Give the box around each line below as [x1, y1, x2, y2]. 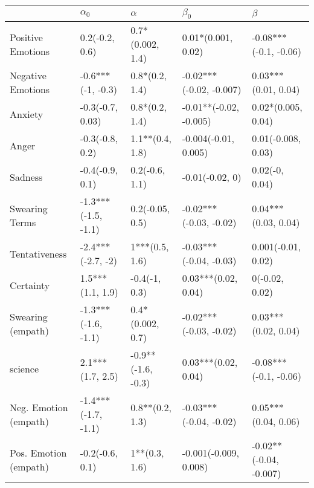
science [10, 362, 39, 376]
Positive [10, 30, 43, 44]
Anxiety [10, 106, 43, 121]
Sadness [10, 169, 43, 184]
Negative [10, 68, 46, 83]
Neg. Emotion [10, 400, 68, 414]
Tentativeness [10, 246, 67, 261]
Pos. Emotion [10, 445, 67, 460]
